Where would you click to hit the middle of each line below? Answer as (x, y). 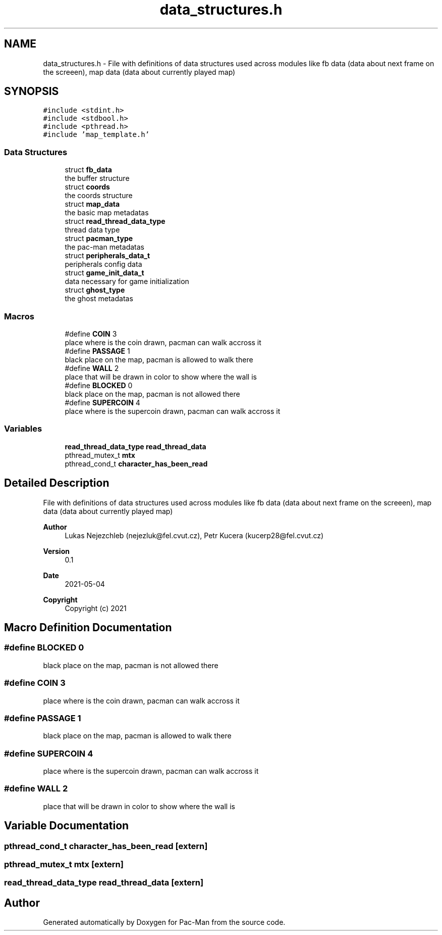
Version (56, 551)
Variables (23, 429)
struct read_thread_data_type (115, 221)
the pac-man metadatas (104, 247)
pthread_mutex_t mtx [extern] (64, 864)
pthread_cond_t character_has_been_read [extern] (106, 846)
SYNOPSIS (32, 91)
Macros (19, 316)
